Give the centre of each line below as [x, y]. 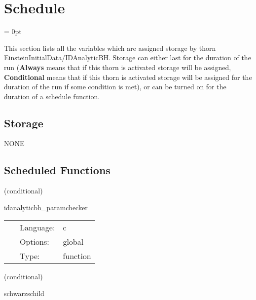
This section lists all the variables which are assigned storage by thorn [110, 48]
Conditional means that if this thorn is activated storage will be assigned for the [128, 77]
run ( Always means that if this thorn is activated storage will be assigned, [118, 67]
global [73, 242]
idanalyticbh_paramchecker [46, 207]
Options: [35, 242]
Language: [37, 227]
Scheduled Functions [57, 170]
